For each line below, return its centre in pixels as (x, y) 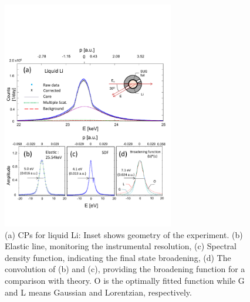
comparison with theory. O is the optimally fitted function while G (125, 280)
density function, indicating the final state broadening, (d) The (118, 257)
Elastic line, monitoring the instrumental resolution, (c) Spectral (121, 246)
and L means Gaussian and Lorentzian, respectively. (98, 292)
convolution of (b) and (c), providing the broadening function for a (125, 269)
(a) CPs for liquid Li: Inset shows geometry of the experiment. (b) (124, 234)
